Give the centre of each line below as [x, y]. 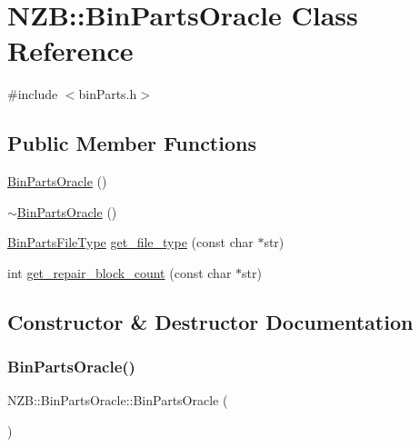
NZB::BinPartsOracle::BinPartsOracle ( [118, 400]
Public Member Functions [132, 143]
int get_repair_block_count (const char [120, 272]
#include [33, 94]
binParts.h [108, 94]
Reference [70, 50]
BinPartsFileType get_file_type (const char [130, 242]
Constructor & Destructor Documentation [210, 321]
